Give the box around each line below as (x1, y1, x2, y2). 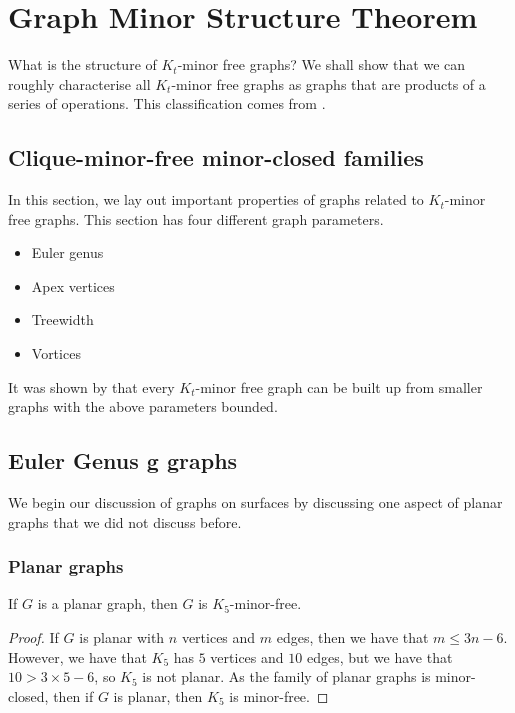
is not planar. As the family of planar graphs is (142, 666, 431, 687)
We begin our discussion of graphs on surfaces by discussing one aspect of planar (8, 492, 503, 513)
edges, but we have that (306, 646, 453, 667)
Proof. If (8, 627, 59, 648)
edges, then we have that (276, 627, 429, 648)
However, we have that (8, 646, 147, 667)
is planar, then (113, 685, 203, 706)
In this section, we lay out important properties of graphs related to (8, 189, 424, 210)
